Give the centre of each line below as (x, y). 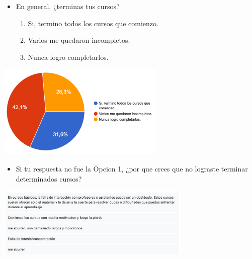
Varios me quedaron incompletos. (79, 40)
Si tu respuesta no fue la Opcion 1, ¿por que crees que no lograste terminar (132, 168)
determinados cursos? (49, 178)
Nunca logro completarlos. (68, 57)
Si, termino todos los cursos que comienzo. (93, 23)
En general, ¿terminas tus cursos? (68, 6)
